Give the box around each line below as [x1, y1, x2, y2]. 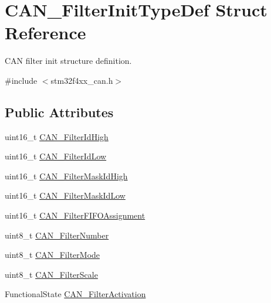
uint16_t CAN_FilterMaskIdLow [5, 189, 126, 202]
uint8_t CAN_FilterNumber [5, 229, 109, 241]
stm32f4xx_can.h [50, 74, 113, 86]
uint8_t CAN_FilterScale [5, 268, 98, 280]
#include [5, 74, 38, 86]
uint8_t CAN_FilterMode [5, 248, 100, 261]
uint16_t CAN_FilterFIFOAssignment [5, 209, 145, 222]
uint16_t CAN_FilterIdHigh [5, 130, 109, 142]
